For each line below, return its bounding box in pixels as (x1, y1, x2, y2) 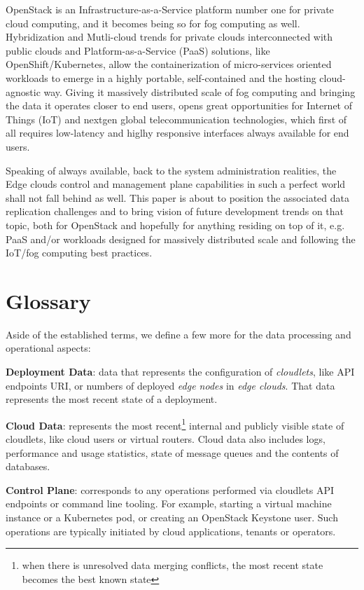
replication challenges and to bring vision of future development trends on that (6, 204, 344, 219)
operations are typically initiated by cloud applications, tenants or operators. (6, 523, 336, 538)
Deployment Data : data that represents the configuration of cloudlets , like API (6, 364, 355, 378)
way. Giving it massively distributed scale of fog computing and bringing (43, 84, 356, 99)
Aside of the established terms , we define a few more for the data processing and (6, 327, 351, 341)
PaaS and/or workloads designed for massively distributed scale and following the (6, 231, 356, 246)
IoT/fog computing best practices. (6, 245, 153, 260)
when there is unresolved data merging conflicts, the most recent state (22, 558, 323, 572)
